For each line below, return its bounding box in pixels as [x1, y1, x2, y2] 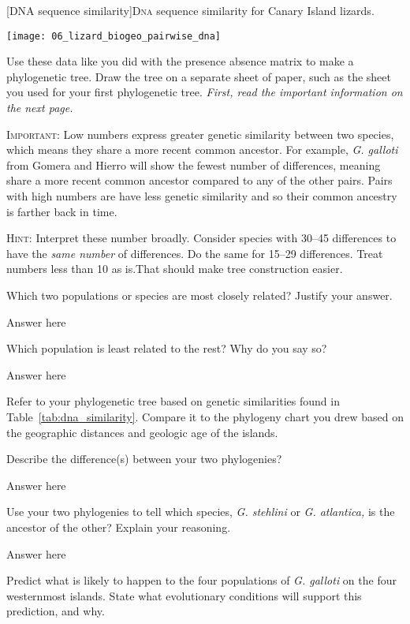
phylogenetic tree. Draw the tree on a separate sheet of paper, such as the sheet [6, 68, 391, 84]
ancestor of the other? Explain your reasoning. [6, 518, 231, 535]
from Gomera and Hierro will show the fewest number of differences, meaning [6, 156, 381, 173]
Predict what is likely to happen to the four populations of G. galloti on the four [6, 572, 397, 589]
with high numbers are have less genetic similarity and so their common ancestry [6, 188, 397, 204]
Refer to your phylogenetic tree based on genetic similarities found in [6, 393, 340, 409]
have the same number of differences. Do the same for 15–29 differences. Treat [6, 245, 383, 261]
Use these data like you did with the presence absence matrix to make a [6, 53, 354, 69]
